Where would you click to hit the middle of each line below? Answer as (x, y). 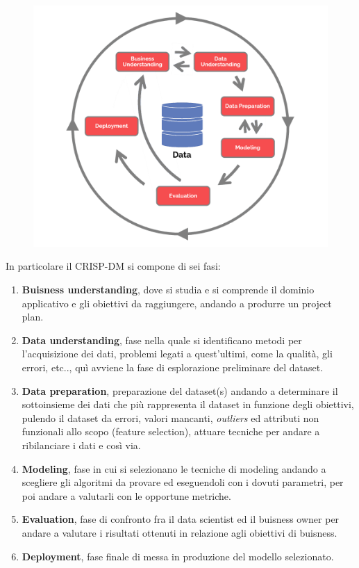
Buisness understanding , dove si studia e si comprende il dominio (168, 290)
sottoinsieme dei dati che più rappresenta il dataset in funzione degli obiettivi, (188, 404)
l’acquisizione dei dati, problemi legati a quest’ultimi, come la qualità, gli (177, 354)
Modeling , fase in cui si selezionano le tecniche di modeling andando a (174, 468)
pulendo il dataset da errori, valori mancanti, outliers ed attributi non (170, 417)
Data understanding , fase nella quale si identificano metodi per (162, 340)
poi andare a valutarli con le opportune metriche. (126, 495)
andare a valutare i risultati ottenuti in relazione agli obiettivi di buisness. (179, 532)
